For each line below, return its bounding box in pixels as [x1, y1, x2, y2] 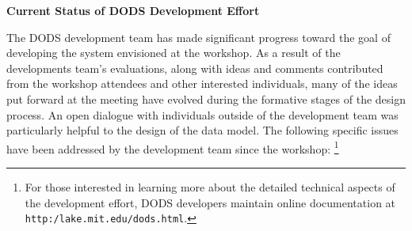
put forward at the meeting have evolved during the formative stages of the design [6, 90, 406, 107]
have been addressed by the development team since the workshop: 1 [6, 138, 339, 157]
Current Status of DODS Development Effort [6, 2, 260, 18]
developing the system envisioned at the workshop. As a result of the [6, 44, 341, 61]
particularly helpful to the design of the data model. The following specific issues [6, 122, 399, 138]
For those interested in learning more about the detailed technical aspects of [25, 179, 395, 195]
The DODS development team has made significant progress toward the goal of [6, 28, 391, 45]
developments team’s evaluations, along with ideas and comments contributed [6, 59, 383, 76]
